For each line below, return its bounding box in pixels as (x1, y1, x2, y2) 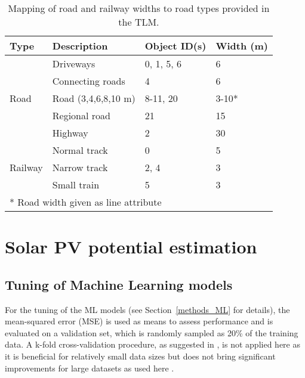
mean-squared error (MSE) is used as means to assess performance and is (5, 315, 273, 327)
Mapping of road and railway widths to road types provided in (8, 1, 270, 15)
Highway (52, 126, 88, 140)
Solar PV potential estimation (5, 234, 257, 259)
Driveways (52, 57, 95, 70)
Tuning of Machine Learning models (5, 275, 233, 293)
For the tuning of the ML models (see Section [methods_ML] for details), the (5, 303, 290, 315)
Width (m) (215, 39, 268, 52)
